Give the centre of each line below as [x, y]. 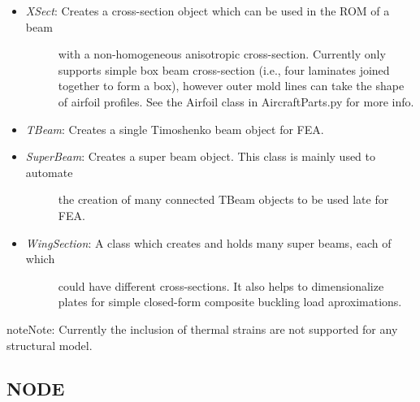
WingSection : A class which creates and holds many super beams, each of [208, 242]
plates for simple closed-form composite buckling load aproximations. [230, 302]
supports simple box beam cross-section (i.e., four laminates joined [224, 69]
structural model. [50, 345]
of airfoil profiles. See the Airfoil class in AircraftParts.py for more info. [236, 101]
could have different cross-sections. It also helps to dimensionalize [221, 285]
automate [49, 172]
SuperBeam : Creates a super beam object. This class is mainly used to [201, 156]
